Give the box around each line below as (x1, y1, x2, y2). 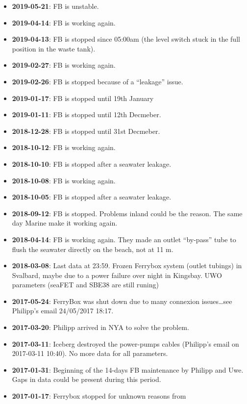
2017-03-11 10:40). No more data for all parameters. (12, 348, 168, 358)
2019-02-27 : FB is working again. (12, 60, 116, 70)
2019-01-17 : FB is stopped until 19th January (12, 93, 154, 103)
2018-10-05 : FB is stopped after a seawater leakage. (12, 192, 172, 202)
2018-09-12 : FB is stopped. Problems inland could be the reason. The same (12, 208, 243, 218)
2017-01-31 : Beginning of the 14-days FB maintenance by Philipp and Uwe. (12, 364, 244, 375)
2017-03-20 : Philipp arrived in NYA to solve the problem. (12, 322, 189, 332)
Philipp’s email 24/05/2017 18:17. (12, 305, 114, 316)
